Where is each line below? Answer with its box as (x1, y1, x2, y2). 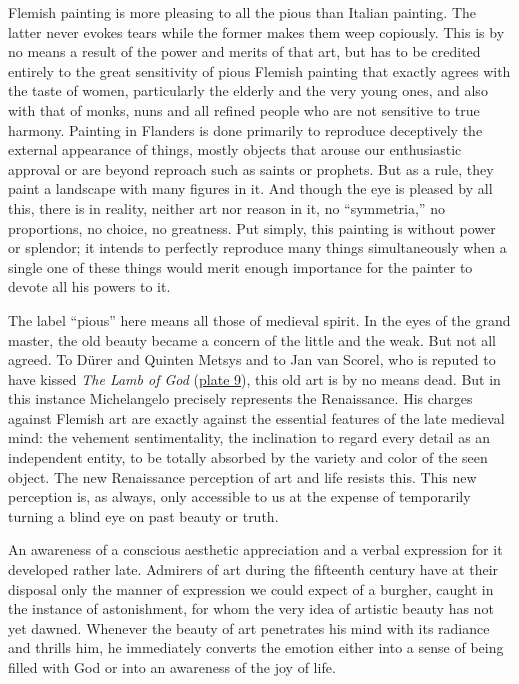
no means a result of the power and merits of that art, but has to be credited (8, 41, 481, 62)
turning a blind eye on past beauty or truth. (8, 505, 279, 526)
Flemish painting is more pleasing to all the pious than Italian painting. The (8, 2, 477, 22)
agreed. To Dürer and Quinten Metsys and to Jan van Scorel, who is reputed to (8, 349, 496, 370)
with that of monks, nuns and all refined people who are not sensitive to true (8, 99, 480, 120)
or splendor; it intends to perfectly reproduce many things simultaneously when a (8, 237, 507, 258)
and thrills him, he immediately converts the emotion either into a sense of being (8, 637, 504, 658)
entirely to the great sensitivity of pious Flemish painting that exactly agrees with (8, 60, 511, 81)
